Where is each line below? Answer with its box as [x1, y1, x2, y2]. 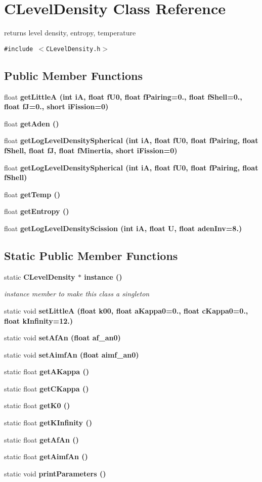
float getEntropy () [4, 206, 69, 216]
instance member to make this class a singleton [4, 288, 150, 299]
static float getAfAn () [4, 434, 79, 445]
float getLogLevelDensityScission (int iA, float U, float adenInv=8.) [4, 223, 242, 233]
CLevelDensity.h [46, 45, 101, 53]
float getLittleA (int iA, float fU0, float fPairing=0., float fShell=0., [4, 91, 242, 102]
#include [4, 45, 33, 53]
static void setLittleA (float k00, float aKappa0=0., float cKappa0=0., [4, 305, 248, 316]
